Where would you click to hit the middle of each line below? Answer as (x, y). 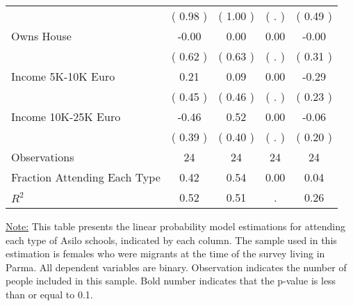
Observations (43, 157)
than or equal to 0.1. (49, 294)
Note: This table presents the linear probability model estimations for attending (176, 226)
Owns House (41, 36)
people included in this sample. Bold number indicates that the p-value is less (171, 281)
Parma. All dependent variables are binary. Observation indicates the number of (176, 267)
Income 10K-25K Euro (66, 116)
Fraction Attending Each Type (86, 177)
